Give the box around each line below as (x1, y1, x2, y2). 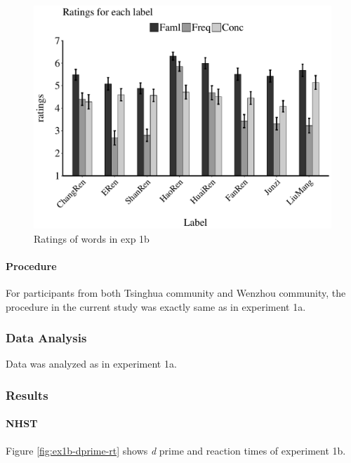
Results (6, 386, 48, 403)
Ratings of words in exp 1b (34, 231, 150, 246)
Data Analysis (6, 329, 87, 347)
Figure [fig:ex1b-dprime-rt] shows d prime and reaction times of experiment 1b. (6, 443, 346, 457)
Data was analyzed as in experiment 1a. (6, 356, 177, 371)
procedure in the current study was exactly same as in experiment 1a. (6, 299, 306, 314)
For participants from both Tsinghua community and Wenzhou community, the (6, 285, 346, 300)
